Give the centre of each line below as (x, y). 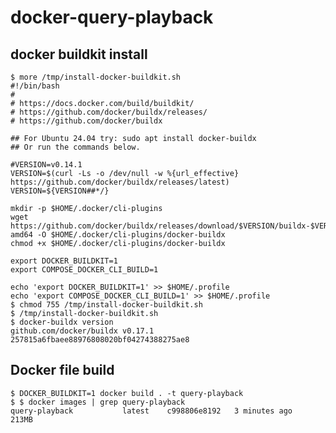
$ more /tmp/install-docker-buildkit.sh (96, 77)
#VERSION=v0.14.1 (46, 165)
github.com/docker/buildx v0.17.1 (82, 331)
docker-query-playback (112, 17)
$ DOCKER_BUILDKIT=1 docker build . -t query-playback (127, 393)
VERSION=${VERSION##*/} (60, 191)
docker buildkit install (79, 54)
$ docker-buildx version (62, 322)
